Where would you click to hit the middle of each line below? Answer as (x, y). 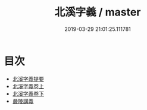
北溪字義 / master (98, 12)
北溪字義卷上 (28, 86)
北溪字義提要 (28, 78)
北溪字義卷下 (28, 93)
